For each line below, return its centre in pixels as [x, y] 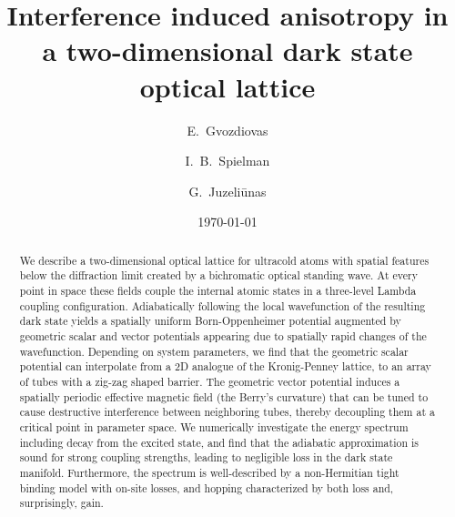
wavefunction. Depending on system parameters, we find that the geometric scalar [214, 351]
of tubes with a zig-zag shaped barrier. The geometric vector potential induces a [210, 381]
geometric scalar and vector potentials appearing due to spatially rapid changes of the [223, 335]
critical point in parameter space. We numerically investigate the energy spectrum [214, 426]
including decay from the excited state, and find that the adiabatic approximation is [219, 442]
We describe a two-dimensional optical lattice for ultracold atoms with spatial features [224, 260]
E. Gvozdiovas [227, 130]
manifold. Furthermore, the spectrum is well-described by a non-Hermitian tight [209, 472]
